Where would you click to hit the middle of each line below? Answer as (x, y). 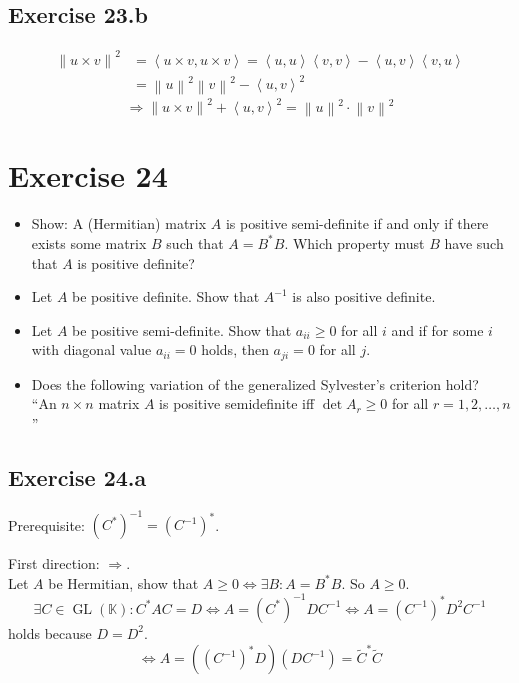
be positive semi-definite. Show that (182, 329)
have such (474, 242)
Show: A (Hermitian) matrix (119, 223)
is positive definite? (136, 262)
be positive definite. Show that (166, 296)
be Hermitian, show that (123, 582)
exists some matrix (89, 242)
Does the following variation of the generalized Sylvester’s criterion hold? (255, 383)
